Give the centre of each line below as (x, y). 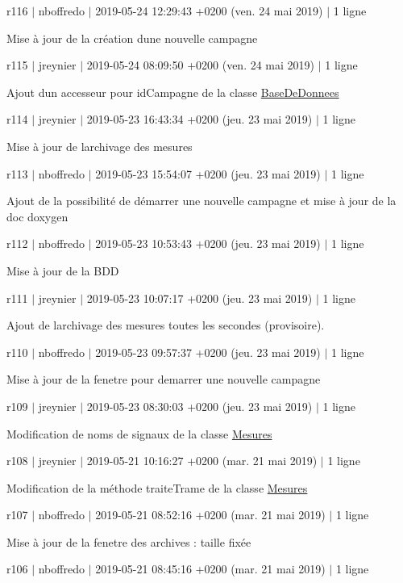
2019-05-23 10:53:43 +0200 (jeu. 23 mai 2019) (208, 243)
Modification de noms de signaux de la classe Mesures (139, 433)
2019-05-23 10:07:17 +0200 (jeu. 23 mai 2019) (199, 298)
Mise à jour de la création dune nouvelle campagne (132, 38)
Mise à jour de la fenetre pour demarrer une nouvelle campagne (164, 379)
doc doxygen (37, 216)
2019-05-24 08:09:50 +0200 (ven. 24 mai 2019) (201, 65)
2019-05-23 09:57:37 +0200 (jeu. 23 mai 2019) (208, 352)
